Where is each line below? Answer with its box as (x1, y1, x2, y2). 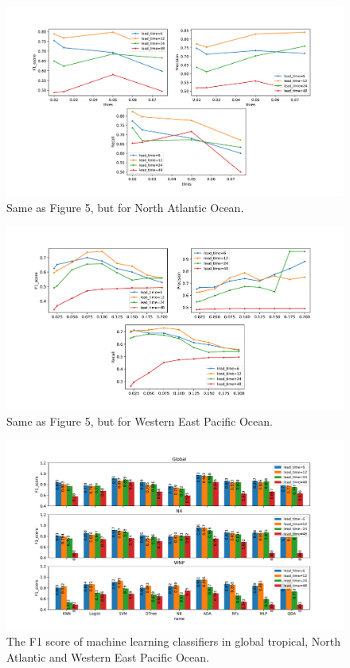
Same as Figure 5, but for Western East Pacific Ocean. (6, 412, 273, 429)
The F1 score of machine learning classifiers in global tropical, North (6, 633, 340, 650)
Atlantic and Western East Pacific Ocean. (6, 648, 209, 665)
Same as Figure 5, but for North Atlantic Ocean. (6, 198, 244, 215)
